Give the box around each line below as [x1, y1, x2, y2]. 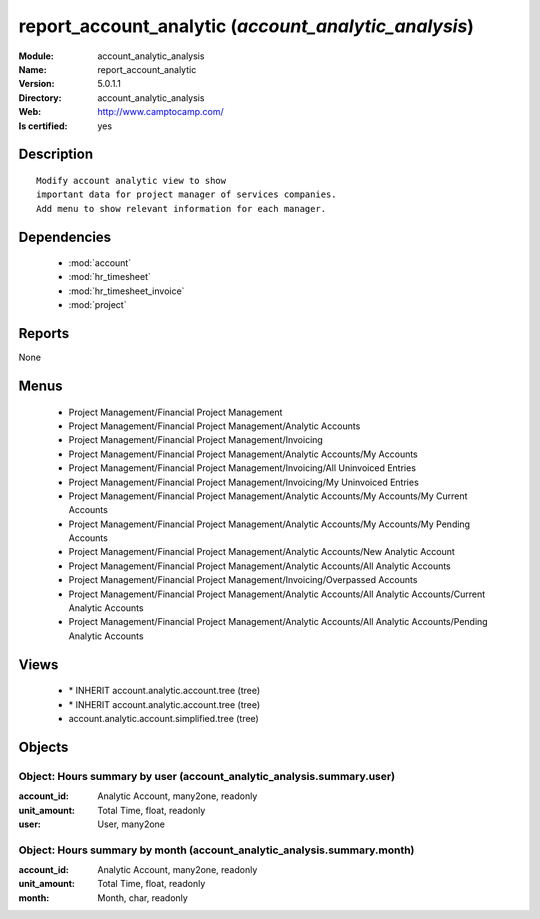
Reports [18, 325, 70, 342]
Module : [18, 50, 54, 62]
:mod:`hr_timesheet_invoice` [68, 285, 185, 297]
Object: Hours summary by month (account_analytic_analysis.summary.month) [18, 843, 415, 857]
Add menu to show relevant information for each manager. [36, 203, 327, 214]
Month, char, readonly [97, 891, 189, 904]
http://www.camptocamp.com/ [97, 106, 224, 118]
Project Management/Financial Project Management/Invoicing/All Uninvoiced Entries [68, 462, 417, 474]
